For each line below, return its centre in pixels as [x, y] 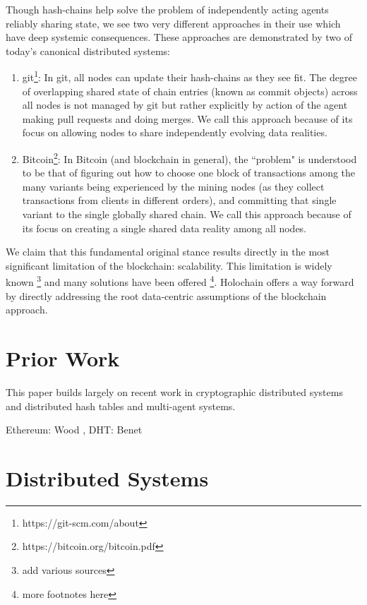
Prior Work [63, 358]
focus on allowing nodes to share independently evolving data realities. [175, 132]
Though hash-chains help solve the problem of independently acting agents [167, 9]
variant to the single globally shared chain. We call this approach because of [187, 214]
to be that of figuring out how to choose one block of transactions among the [189, 173]
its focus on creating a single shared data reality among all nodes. [164, 228]
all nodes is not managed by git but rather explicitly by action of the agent [185, 105]
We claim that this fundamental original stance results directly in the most [168, 252]
